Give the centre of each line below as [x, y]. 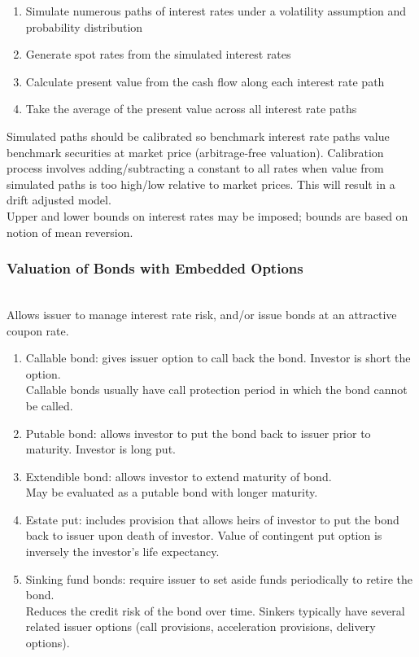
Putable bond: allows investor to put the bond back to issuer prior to [198, 433]
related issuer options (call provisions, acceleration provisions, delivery [201, 626]
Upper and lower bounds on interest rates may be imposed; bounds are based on [207, 215]
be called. [49, 405]
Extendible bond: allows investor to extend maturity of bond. [179, 476]
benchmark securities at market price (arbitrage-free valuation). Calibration [195, 152]
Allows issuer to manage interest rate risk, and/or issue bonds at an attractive [202, 314]
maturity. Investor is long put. [100, 449]
